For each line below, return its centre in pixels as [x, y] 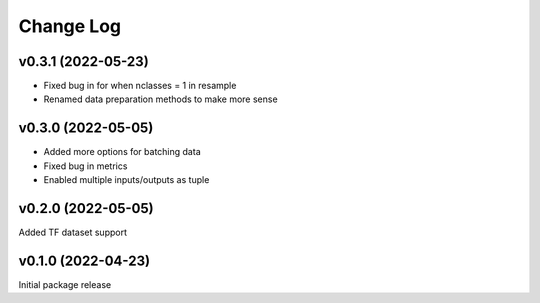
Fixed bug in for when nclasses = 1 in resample [140, 86]
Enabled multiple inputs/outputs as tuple [126, 180]
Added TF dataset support [73, 232]
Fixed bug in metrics [85, 166]
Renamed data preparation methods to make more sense [161, 99]
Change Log [70, 26]
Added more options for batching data [122, 152]
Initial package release [65, 284]
